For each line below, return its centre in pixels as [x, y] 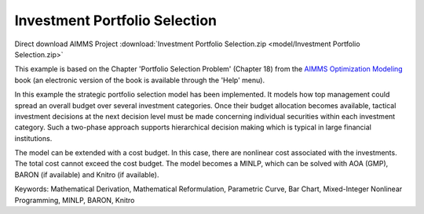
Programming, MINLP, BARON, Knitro [75, 200]
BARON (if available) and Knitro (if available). [87, 174]
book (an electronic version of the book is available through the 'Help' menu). [140, 80]
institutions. [33, 138]
